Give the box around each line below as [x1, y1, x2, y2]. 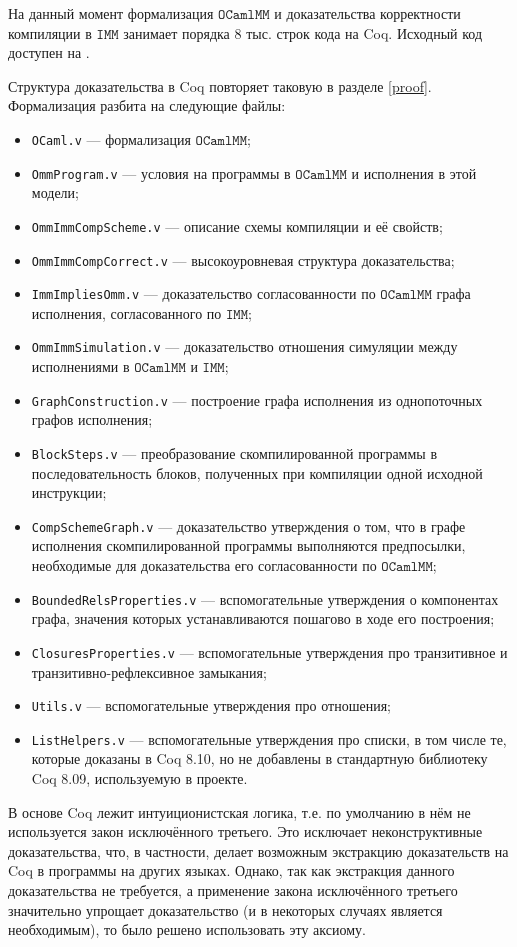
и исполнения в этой [351, 162, 477, 183]
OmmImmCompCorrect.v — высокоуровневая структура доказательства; [31, 249, 455, 270]
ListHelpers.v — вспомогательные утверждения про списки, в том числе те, [31, 728, 507, 749]
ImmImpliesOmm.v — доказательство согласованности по [31, 283, 376, 304]
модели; [31, 182, 79, 203]
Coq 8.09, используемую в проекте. [31, 768, 248, 789]
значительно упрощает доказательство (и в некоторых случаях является [8, 899, 443, 920]
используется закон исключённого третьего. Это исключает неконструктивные [8, 821, 483, 842]
